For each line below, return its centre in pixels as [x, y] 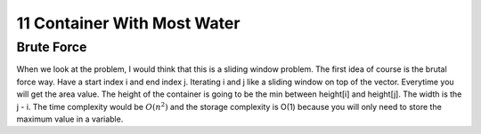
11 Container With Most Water [128, 23]
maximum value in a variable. [70, 119]
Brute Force [52, 47]
